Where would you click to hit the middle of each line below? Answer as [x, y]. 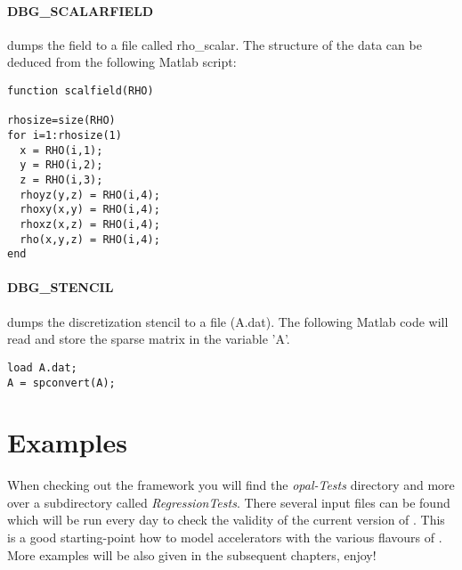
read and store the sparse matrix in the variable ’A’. [149, 339]
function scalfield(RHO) [81, 90]
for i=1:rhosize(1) [65, 135]
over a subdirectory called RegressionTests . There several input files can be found [229, 502]
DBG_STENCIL [61, 287]
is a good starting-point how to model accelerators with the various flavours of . [225, 537]
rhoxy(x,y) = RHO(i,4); [90, 210]
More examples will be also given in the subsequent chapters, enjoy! [192, 554]
